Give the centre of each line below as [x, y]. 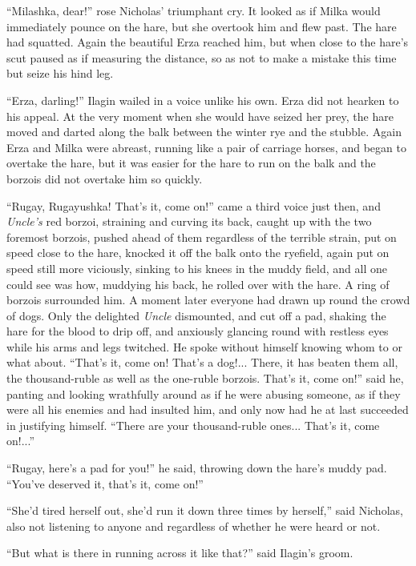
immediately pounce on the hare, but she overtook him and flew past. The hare [202, 26]
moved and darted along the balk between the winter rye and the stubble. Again [204, 132]
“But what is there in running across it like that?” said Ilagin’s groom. [180, 553]
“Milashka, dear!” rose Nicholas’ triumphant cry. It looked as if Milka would [194, 10]
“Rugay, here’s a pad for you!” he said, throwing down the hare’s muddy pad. [197, 468]
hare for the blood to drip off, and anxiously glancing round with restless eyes [198, 331]
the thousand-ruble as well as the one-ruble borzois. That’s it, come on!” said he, [205, 378]
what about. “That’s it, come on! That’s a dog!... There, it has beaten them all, [202, 362]
